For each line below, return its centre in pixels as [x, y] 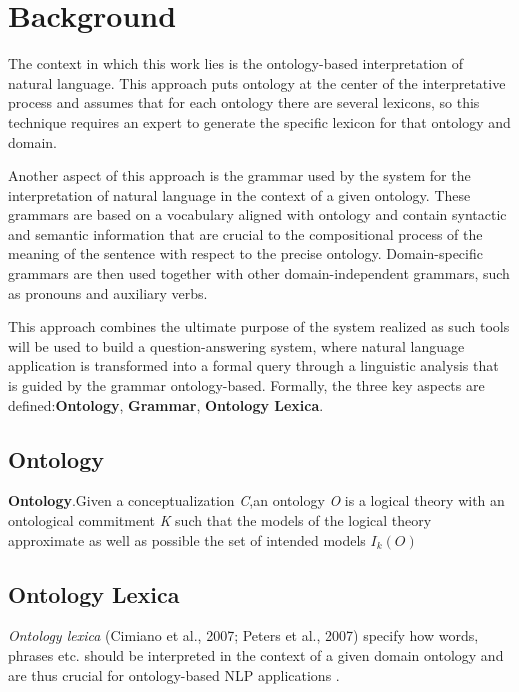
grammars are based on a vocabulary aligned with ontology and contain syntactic [257, 214]
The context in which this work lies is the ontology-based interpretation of [236, 63]
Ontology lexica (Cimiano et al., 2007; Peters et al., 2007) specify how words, [243, 635]
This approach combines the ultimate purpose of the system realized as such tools [259, 326]
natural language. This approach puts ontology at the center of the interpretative [257, 82]
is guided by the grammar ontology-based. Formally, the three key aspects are [246, 385]
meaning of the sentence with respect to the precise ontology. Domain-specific [245, 253]
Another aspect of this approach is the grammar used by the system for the [239, 175]
